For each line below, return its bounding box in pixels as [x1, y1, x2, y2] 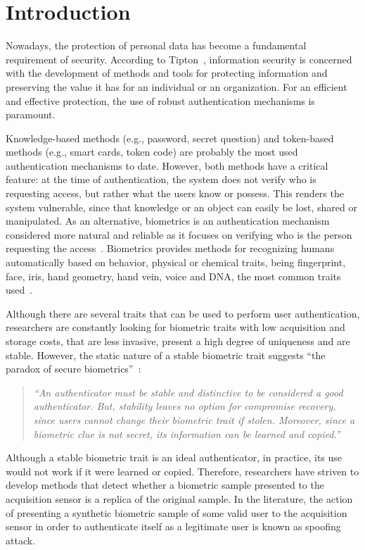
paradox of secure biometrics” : [6, 361, 141, 376]
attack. [6, 532, 35, 547]
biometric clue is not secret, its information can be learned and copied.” [33, 426, 340, 441]
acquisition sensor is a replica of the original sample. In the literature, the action [6, 491, 353, 506]
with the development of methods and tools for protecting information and [6, 65, 328, 80]
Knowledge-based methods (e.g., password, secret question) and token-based [6, 130, 334, 145]
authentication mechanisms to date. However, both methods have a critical [6, 158, 328, 173]
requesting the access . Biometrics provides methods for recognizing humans [6, 241, 335, 256]
